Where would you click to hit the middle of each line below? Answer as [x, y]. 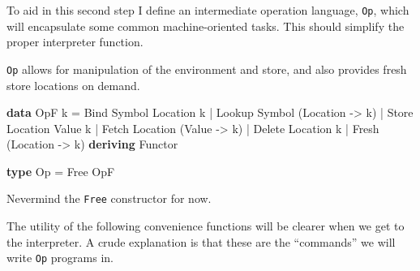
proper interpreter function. [75, 42]
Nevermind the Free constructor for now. [109, 198]
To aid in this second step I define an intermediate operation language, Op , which [208, 10]
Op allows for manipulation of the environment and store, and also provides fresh [207, 69]
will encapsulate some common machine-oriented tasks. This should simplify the [206, 26]
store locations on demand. [73, 85]
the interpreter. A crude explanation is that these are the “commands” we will [201, 241]
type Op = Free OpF [61, 171]
